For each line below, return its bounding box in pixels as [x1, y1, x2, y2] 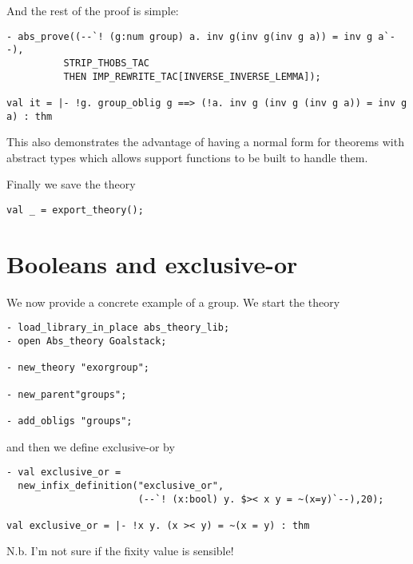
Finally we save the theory [6, 176, 136, 193]
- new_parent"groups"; [6, 388, 127, 400]
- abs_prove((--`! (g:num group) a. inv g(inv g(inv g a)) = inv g [6, 30, 373, 42]
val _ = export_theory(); [6, 204, 144, 216]
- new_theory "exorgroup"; [6, 362, 149, 374]
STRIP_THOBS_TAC [63, 57, 149, 69]
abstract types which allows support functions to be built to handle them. [6, 149, 368, 165]
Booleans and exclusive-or [6, 247, 298, 280]
